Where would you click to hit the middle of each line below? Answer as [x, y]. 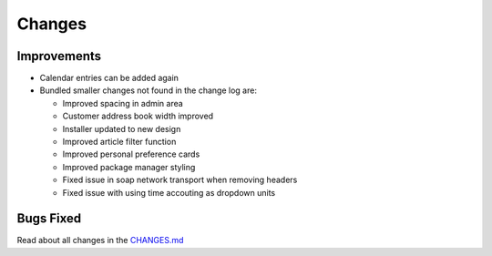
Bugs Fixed [49, 219]
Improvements [59, 56]
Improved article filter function [119, 142]
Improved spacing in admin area [123, 103]
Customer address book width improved [138, 116]
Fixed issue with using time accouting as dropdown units [169, 192]
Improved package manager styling [129, 167]
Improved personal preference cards [131, 154]
